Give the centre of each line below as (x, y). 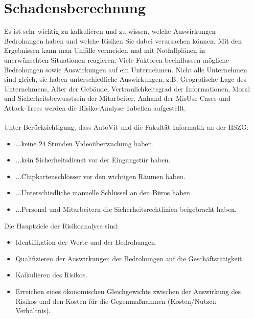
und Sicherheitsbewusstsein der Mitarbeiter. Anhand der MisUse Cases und (117, 98)
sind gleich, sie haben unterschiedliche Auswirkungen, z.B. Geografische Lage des (125, 79)
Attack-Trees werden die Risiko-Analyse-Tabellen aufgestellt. (95, 107)
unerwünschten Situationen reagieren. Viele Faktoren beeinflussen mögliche (116, 59)
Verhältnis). (33, 310)
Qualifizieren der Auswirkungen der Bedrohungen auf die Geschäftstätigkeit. (130, 258)
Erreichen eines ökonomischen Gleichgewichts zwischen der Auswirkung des (128, 291)
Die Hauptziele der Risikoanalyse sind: (62, 225)
